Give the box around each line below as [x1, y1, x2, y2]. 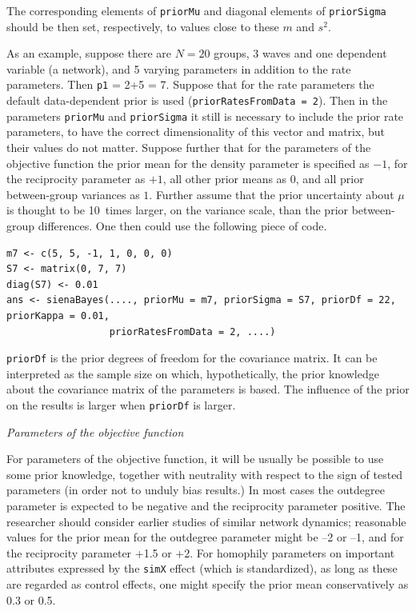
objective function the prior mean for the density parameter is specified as [6, 154, 370, 171]
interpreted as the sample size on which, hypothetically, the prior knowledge [6, 365, 379, 381]
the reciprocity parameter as [6, 170, 146, 187]
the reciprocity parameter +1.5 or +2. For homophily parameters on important [6, 544, 395, 561]
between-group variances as [6, 186, 140, 202]
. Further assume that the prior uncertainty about [149, 186, 394, 202]
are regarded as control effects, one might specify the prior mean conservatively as [6, 576, 409, 593]
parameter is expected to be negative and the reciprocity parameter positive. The [6, 497, 406, 513]
